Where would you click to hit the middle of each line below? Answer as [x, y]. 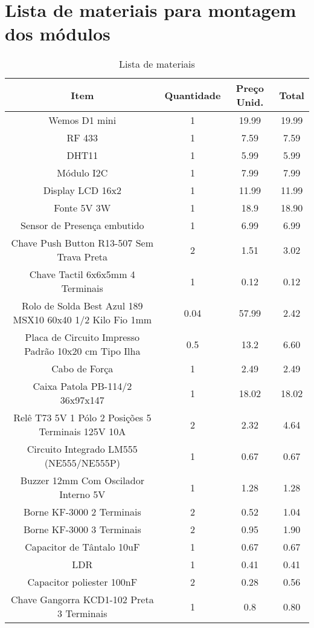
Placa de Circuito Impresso [82, 337]
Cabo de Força [82, 369]
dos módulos [58, 34]
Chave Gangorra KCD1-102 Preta [82, 600]
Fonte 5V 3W [82, 208]
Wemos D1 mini [82, 120]
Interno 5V [82, 494]
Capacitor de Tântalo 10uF [82, 547]
